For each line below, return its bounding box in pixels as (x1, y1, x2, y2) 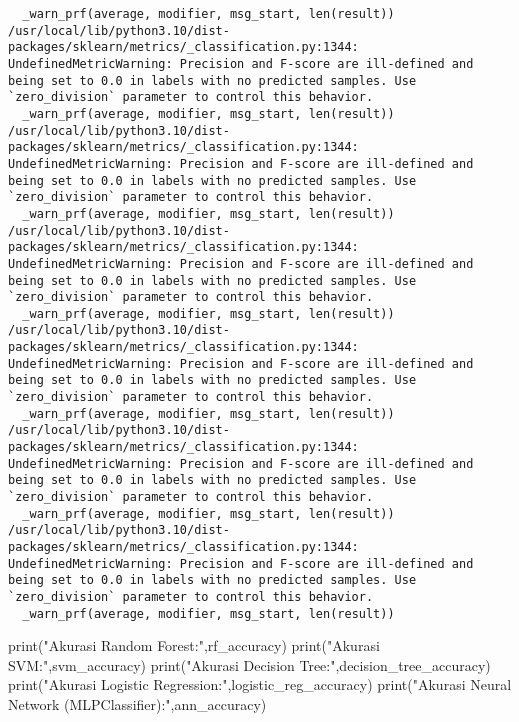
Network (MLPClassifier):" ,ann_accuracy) (8, 694, 267, 715)
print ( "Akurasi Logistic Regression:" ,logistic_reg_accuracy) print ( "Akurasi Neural (8, 674, 512, 695)
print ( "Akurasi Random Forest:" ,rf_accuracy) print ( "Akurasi (8, 635, 380, 656)
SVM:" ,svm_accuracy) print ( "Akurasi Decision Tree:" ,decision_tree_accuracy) (8, 654, 491, 675)
